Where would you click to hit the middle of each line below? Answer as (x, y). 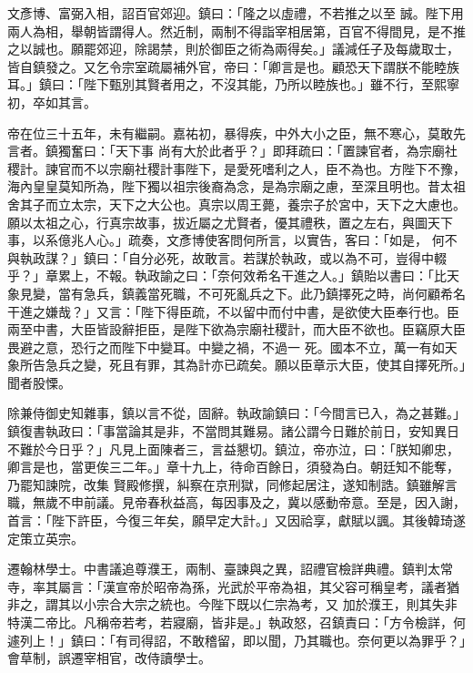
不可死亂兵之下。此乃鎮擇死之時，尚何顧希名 (332, 293)
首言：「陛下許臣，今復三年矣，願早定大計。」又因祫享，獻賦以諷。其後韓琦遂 (236, 520)
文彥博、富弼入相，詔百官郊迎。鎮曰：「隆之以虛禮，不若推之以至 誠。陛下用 (236, 13)
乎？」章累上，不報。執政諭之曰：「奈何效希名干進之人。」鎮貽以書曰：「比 (227, 275)
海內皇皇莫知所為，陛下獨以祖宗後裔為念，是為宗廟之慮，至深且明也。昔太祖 (236, 186)
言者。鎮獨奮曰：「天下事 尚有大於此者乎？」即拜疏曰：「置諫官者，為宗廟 (226, 151)
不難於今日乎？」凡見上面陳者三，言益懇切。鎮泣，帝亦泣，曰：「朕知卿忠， (233, 449)
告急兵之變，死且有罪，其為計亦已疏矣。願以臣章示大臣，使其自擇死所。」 (249, 365)
